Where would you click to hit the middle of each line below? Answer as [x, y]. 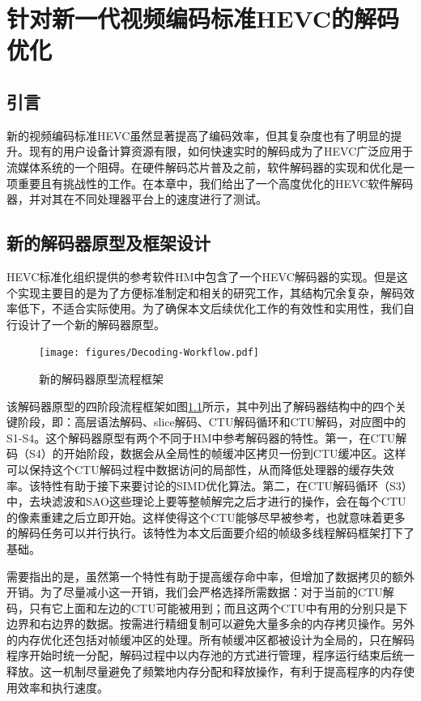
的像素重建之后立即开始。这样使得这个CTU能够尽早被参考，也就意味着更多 [206, 517]
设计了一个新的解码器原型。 [91, 324]
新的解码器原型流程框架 [101, 378]
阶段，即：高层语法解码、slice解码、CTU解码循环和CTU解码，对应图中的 [212, 422]
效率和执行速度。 [63, 687]
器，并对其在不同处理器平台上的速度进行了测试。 [137, 199]
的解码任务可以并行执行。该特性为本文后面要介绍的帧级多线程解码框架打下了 [210, 533]
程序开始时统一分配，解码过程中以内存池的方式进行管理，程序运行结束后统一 [210, 655]
